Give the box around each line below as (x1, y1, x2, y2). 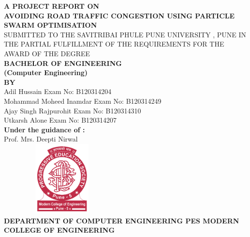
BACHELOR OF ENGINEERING (4, 58, 122, 68)
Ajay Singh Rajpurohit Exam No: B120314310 (4, 105, 141, 115)
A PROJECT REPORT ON (4, 1, 100, 11)
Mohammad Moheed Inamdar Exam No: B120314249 (4, 95, 162, 106)
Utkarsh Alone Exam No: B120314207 (4, 115, 117, 125)
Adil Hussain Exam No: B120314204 (4, 86, 112, 96)
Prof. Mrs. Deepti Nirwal (4, 134, 78, 144)
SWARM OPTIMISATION (4, 20, 97, 30)
